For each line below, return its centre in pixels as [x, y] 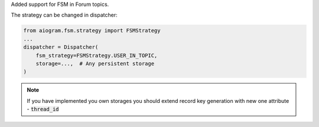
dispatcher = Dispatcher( [61, 47]
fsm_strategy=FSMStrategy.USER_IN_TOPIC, [97, 55]
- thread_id [43, 109]
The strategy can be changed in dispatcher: [64, 15]
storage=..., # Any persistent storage [95, 63]
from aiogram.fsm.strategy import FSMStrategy [92, 31]
